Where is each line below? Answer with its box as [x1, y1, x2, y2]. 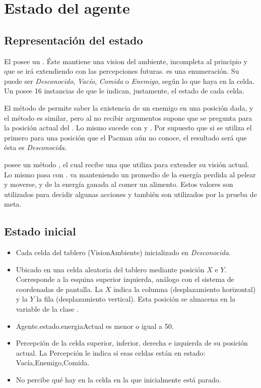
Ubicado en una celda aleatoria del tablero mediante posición [16, 264, 205, 274]
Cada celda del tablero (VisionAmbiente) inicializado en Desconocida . [16, 247, 231, 258]
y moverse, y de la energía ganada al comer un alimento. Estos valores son [4, 179, 233, 189]
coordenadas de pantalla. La [16, 283, 103, 294]
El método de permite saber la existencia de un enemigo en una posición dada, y [4, 102, 253, 113]
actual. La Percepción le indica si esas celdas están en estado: [16, 347, 206, 358]
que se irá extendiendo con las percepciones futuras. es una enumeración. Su [4, 66, 239, 76]
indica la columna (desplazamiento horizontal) [113, 283, 256, 294]
